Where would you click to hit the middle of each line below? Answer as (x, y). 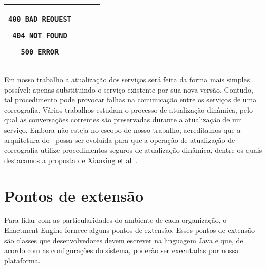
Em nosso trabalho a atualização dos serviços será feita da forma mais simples (127, 79)
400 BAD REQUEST (40, 19)
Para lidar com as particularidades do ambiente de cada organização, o (116, 220)
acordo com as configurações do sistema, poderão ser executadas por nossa (121, 250)
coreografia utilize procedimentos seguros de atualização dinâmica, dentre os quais (133, 150)
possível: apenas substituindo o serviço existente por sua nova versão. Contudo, (129, 89)
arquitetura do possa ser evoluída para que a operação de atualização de (120, 140)
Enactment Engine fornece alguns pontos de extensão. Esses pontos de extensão (130, 230)
